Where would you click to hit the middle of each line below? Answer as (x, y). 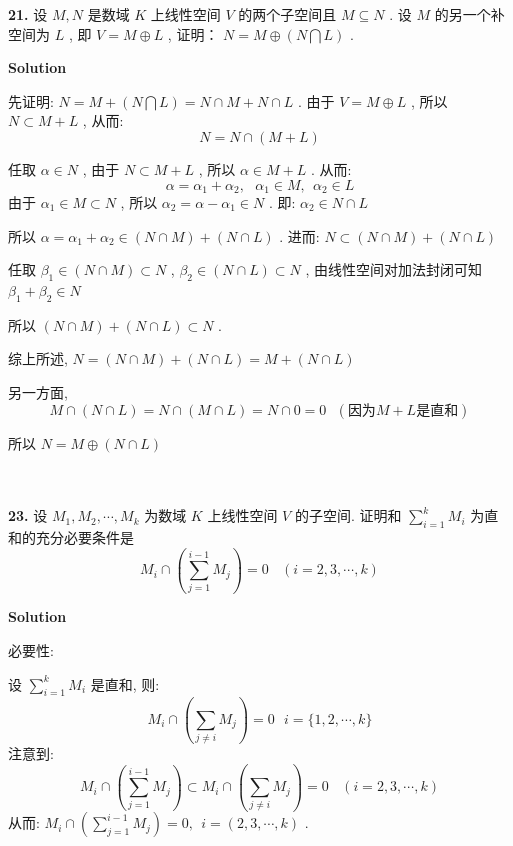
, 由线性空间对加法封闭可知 (394, 269)
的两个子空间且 (287, 14)
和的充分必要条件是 (71, 537)
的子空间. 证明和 (348, 515)
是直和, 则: (125, 683)
